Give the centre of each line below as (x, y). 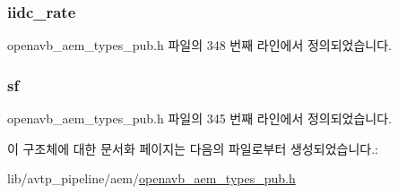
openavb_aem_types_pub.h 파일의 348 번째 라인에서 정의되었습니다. (200, 45)
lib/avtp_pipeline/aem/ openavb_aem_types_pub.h (151, 178)
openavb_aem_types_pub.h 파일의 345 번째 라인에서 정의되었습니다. (200, 118)
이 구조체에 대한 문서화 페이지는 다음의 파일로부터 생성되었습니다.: (193, 148)
